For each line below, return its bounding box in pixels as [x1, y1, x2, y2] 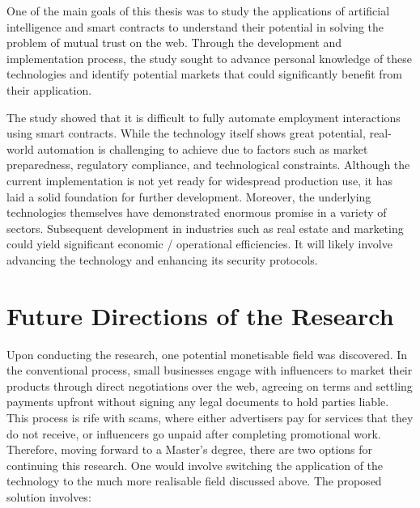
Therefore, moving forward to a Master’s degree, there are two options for [6, 441, 373, 458]
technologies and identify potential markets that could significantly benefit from [6, 66, 402, 83]
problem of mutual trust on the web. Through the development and [6, 34, 342, 51]
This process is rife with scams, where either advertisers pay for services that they [6, 409, 414, 425]
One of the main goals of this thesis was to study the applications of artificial [6, 2, 390, 19]
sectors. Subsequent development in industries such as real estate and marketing [6, 219, 404, 236]
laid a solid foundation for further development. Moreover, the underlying [6, 188, 371, 205]
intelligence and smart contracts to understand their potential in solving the [6, 18, 384, 35]
